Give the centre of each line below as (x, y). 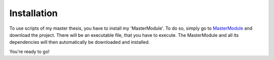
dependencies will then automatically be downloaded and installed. (80, 42)
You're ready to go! (29, 51)
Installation (33, 13)
